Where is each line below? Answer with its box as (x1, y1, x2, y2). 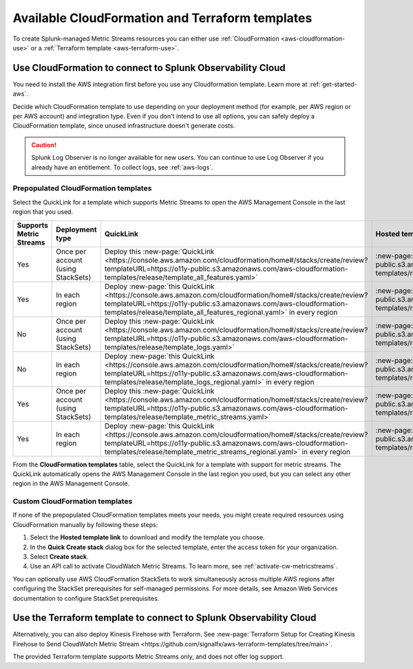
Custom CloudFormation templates (12, 497, 133, 506)
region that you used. (12, 207, 74, 216)
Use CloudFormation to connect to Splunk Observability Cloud (12, 62, 286, 74)
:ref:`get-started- (308, 80, 357, 88)
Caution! (31, 141, 57, 149)
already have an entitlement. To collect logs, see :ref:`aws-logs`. (31, 163, 213, 172)
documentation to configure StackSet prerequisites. (12, 594, 160, 602)
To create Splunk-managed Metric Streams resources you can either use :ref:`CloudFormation (12, 34, 279, 43)
